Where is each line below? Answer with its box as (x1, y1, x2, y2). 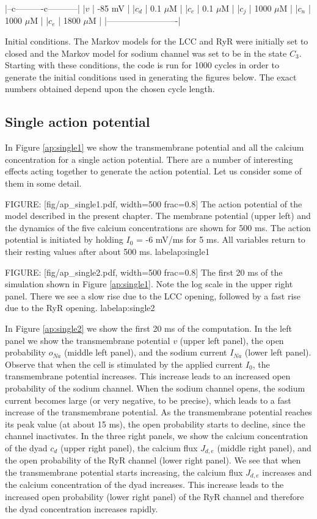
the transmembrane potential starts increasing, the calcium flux (5, 465, 243, 478)
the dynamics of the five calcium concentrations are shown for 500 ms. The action (5, 221, 311, 234)
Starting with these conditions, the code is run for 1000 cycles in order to (5, 59, 279, 71)
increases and (262, 465, 312, 478)
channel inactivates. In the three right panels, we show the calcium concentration (5, 429, 308, 442)
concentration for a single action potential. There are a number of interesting (5, 152, 293, 165)
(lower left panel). (244, 346, 312, 359)
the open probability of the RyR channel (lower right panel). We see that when (5, 454, 301, 467)
